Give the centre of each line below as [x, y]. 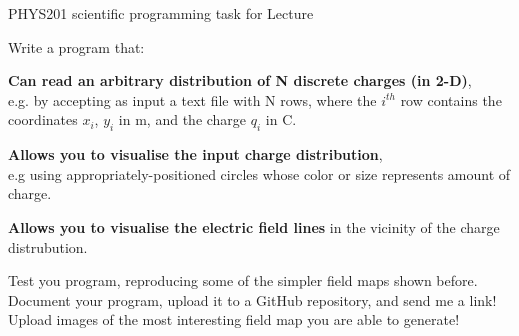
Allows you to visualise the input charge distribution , [195, 154]
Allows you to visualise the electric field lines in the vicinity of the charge [254, 226]
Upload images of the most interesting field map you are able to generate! [234, 319]
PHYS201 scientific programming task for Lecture [161, 13]
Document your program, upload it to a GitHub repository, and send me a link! [252, 299]
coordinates [43, 119]
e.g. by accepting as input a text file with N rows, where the [192, 99]
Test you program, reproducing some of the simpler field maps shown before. [243, 280]
